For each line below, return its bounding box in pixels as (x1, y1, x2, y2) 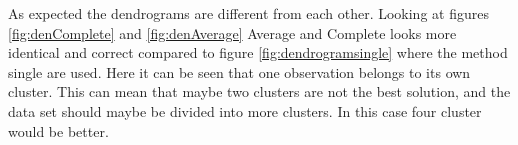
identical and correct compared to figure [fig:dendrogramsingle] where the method (8, 42, 508, 63)
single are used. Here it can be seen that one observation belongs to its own (8, 61, 471, 82)
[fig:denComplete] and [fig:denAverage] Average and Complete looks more (8, 22, 457, 43)
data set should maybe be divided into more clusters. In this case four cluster (8, 100, 482, 121)
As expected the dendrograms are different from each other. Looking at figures (8, 3, 489, 23)
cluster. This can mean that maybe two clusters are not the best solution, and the (8, 81, 511, 102)
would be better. (8, 120, 109, 141)
